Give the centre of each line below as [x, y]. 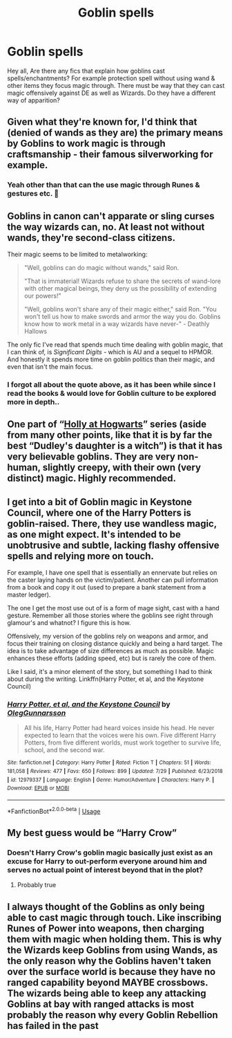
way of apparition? [34, 100]
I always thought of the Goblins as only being [106, 907]
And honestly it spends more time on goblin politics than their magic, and [111, 359]
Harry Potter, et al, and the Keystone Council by [89, 704]
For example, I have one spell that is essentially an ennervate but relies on [112, 573]
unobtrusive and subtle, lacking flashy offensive [113, 545]
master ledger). [29, 595]
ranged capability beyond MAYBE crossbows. [108, 982]
